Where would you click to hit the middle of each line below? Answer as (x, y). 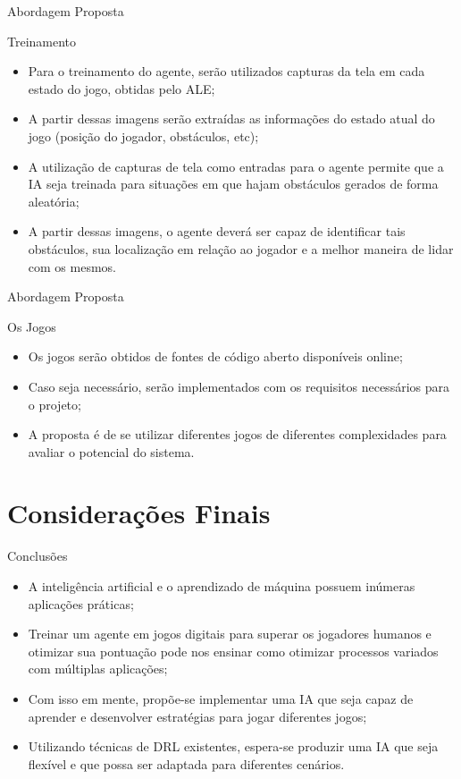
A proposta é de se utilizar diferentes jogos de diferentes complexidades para (237, 434)
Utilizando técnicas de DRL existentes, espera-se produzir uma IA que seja (233, 746)
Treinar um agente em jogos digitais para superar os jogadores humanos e (230, 634)
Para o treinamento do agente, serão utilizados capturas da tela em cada (226, 71)
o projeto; (54, 404)
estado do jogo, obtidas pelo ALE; (122, 88)
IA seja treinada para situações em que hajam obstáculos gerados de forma (233, 184)
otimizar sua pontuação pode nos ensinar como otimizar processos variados (233, 651)
